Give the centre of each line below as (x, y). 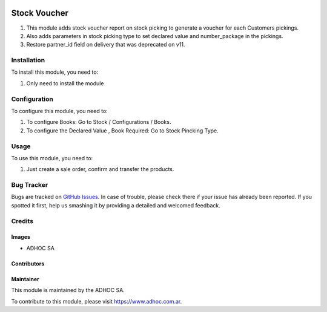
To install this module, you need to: (55, 72)
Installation (28, 60)
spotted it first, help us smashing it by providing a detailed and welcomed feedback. (116, 205)
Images (21, 237)
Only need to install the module (65, 83)
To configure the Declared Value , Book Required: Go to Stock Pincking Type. (123, 131)
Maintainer (25, 279)
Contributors (28, 264)
